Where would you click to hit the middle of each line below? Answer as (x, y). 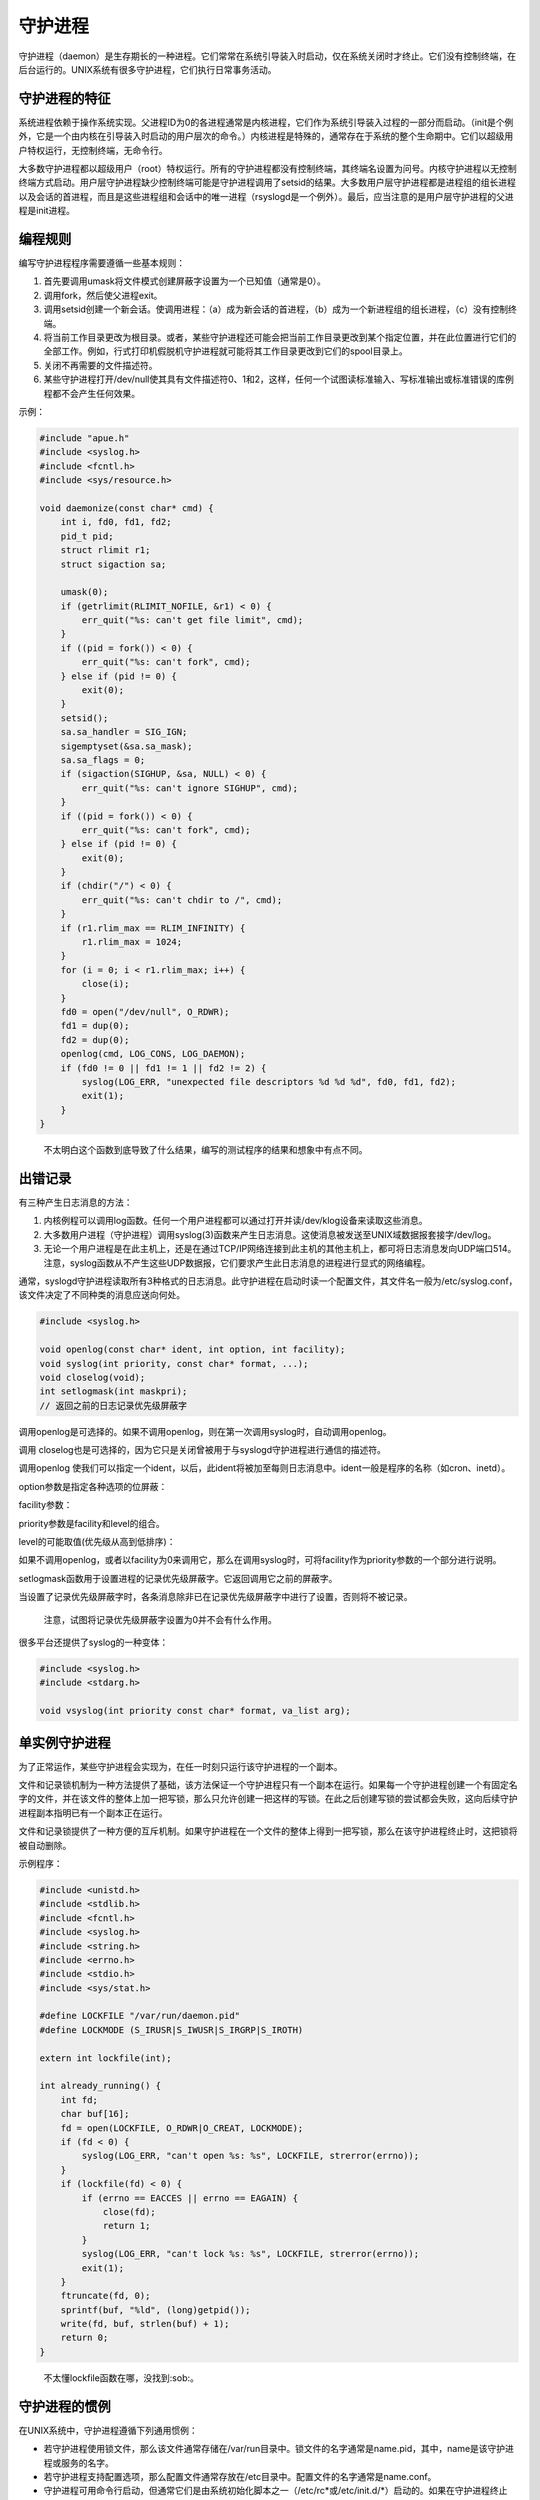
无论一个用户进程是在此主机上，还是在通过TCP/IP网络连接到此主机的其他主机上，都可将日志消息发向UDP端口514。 (280, 1249)
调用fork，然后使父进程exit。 (103, 295)
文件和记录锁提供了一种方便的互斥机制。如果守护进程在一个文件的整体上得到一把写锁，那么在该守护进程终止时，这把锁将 (268, 1831)
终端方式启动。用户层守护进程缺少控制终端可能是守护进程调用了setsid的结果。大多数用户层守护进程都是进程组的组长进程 (267, 182)
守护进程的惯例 (64, 2406)
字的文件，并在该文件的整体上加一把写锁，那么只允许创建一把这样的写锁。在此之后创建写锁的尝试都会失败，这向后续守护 (268, 1799)
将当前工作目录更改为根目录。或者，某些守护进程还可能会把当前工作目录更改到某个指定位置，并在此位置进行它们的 (280, 337)
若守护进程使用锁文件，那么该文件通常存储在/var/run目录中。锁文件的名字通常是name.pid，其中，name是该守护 (274, 2449)
